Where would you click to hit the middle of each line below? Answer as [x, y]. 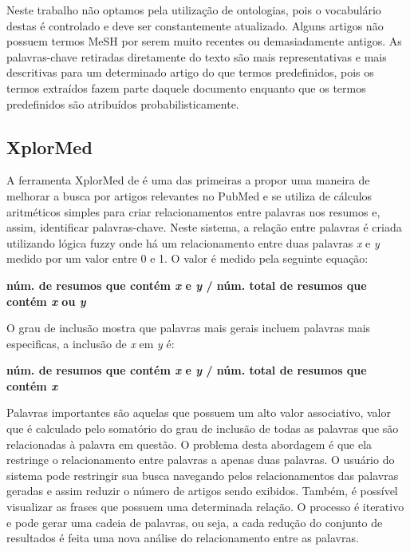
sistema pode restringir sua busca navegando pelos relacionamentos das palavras [203, 475]
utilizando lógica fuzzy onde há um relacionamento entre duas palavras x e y [193, 242]
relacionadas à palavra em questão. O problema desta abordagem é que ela [189, 444]
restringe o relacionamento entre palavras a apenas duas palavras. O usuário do [201, 460]
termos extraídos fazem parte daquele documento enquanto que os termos [186, 87]
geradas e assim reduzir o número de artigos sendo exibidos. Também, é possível [202, 491]
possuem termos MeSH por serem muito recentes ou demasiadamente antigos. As [204, 41]
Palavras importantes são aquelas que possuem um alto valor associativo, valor [199, 412]
